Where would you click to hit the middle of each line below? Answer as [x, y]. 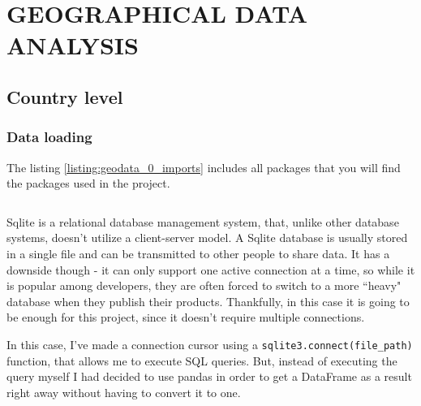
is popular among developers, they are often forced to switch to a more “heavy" [204, 285]
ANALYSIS [73, 45]
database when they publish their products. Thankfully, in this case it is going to [208, 301]
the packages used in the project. [88, 183]
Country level [65, 96]
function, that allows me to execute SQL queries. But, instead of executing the [202, 360]
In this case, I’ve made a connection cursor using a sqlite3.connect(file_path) [210, 344]
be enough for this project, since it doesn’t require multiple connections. [186, 317]
